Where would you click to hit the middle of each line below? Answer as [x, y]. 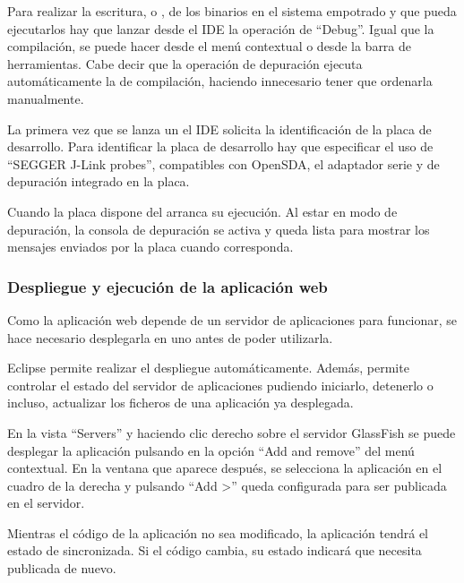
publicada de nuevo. [62, 568]
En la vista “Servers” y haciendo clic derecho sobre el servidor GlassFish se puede [232, 432]
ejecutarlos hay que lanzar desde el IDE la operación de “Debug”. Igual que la [221, 28]
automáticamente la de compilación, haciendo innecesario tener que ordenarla [220, 81]
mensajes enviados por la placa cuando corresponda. [150, 247]
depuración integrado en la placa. [99, 181]
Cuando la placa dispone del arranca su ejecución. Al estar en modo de [202, 211]
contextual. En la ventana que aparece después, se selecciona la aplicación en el [225, 468]
